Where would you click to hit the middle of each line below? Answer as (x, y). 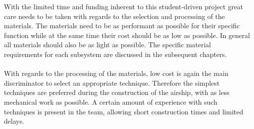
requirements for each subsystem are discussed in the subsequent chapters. (115, 54)
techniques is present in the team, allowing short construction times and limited (124, 111)
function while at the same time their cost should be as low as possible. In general (127, 35)
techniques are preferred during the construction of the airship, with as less (117, 92)
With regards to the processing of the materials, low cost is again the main (116, 73)
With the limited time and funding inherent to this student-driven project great (124, 6)
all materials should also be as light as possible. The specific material (107, 45)
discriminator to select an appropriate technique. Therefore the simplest (112, 83)
